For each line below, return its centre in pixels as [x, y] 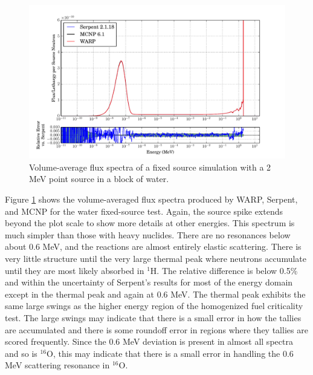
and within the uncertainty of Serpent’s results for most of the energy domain [149, 282]
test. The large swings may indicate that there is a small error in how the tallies [153, 317]
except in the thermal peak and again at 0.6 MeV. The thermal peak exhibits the [155, 294]
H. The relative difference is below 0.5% [224, 270]
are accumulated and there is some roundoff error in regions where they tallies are [156, 329]
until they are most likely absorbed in [75, 270]
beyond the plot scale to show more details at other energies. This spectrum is [150, 223]
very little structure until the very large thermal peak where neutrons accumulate [156, 258]
